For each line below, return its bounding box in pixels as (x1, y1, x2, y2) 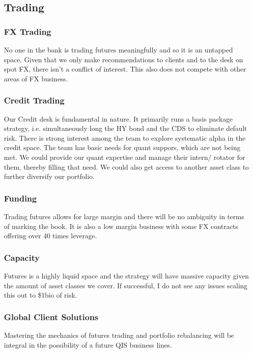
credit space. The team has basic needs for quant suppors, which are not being (4, 142, 241, 152)
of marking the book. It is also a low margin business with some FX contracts (4, 221, 238, 231)
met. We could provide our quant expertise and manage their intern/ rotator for (4, 151, 246, 162)
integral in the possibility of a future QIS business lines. (4, 339, 172, 350)
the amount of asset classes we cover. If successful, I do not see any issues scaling (4, 280, 248, 290)
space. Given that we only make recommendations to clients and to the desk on (4, 54, 243, 64)
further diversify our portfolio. (4, 171, 95, 181)
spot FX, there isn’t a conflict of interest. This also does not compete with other (4, 64, 246, 74)
